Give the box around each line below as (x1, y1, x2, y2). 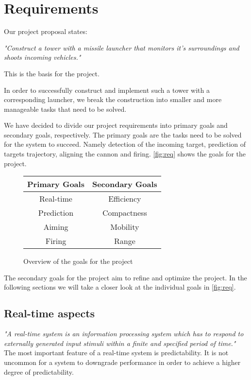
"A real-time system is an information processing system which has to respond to (4, 328, 244, 339)
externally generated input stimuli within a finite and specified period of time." (4, 338, 236, 348)
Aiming (43, 221, 68, 233)
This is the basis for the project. (4, 68, 100, 78)
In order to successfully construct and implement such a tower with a (4, 85, 210, 95)
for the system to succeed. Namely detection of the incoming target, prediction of (4, 139, 246, 149)
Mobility (110, 221, 139, 233)
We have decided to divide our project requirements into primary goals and (4, 120, 228, 130)
